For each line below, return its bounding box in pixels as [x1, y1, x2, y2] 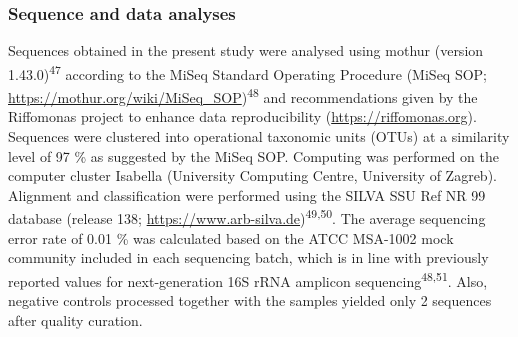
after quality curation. [8, 309, 143, 330]
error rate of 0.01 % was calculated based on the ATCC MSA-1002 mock [8, 227, 454, 248]
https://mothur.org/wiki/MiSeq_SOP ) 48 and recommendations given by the [8, 84, 478, 107]
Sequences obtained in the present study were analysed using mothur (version [8, 40, 484, 61]
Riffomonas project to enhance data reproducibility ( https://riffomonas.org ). [8, 106, 477, 127]
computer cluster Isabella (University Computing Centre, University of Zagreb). [8, 165, 497, 186]
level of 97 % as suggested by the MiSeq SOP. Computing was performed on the [8, 145, 499, 166]
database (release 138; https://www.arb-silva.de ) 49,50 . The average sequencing [8, 205, 486, 228]
